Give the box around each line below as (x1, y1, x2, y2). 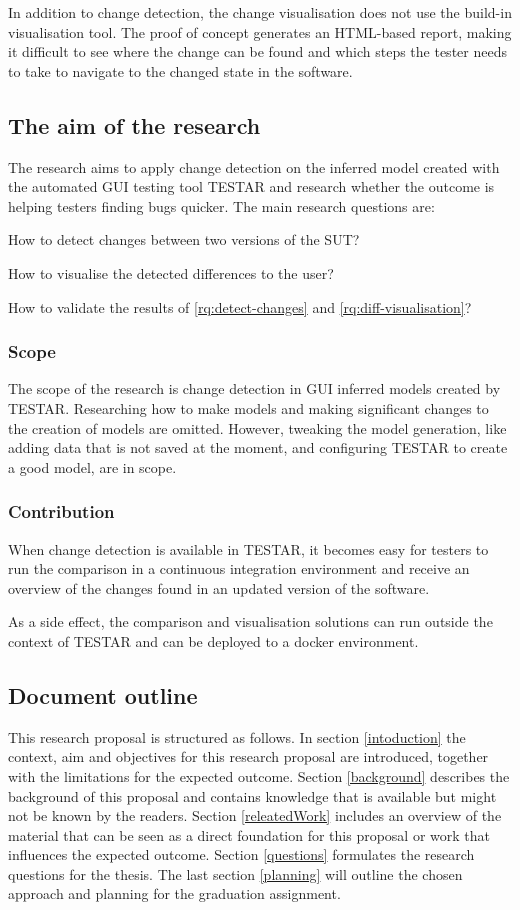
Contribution (8, 499, 115, 524)
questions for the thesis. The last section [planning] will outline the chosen (8, 863, 463, 884)
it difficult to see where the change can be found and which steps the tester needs (8, 41, 507, 62)
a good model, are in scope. (8, 456, 177, 477)
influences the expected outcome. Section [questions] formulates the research (8, 844, 475, 865)
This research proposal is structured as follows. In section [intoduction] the (8, 726, 466, 747)
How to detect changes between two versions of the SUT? (8, 229, 360, 250)
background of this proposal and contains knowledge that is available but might (8, 785, 497, 806)
